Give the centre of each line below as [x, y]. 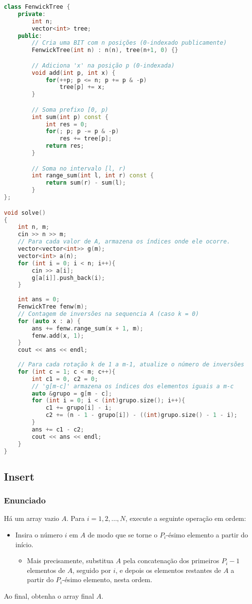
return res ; [65, 146]
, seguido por [92, 570]
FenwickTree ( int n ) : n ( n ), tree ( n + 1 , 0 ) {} [105, 50]
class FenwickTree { [37, 7]
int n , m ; [34, 227]
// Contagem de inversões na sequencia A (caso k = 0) [108, 314]
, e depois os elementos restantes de [168, 570]
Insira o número [39, 534]
